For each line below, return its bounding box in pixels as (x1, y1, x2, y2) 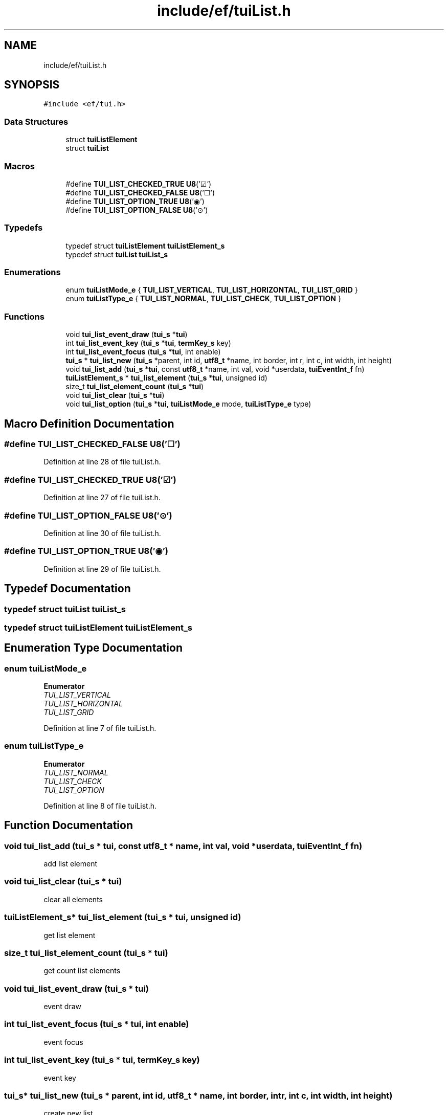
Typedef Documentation (4, 582, 131, 595)
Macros (4, 161, 35, 171)
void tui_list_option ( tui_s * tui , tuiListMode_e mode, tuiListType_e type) (65, 399, 311, 409)
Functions (4, 311, 44, 322)
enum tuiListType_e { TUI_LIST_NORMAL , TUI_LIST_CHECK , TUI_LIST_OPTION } (65, 294, 341, 303)
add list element (43, 859, 98, 868)
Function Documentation (4, 819, 133, 832)
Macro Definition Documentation (4, 417, 174, 430)
